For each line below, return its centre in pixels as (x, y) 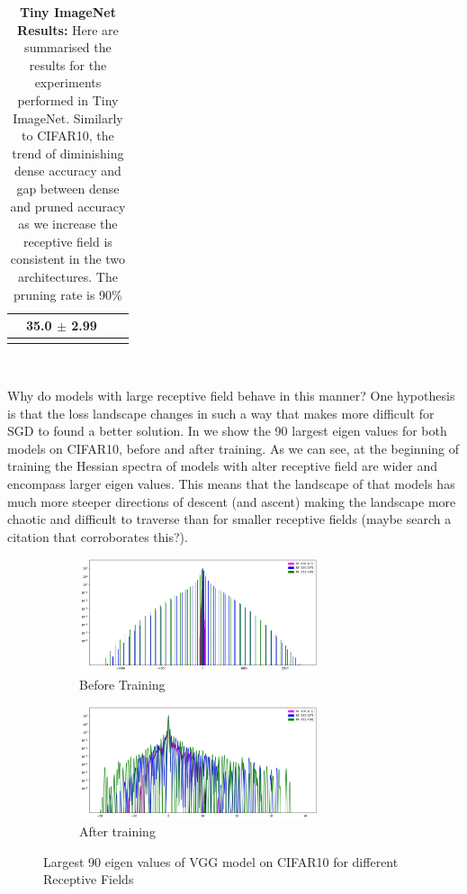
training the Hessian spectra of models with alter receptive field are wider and (223, 466)
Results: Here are (68, 29)
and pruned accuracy (68, 206)
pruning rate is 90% (68, 294)
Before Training (122, 684)
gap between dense (68, 188)
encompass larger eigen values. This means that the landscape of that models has (231, 483)
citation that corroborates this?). (98, 536)
